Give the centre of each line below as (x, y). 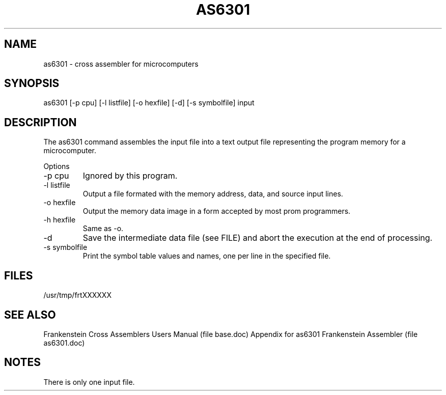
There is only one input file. (89, 382)
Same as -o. (103, 229)
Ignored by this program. (130, 176)
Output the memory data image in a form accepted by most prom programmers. (217, 211)
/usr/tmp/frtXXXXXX (77, 295)
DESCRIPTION (40, 122)
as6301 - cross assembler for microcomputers (121, 64)
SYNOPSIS (32, 83)
